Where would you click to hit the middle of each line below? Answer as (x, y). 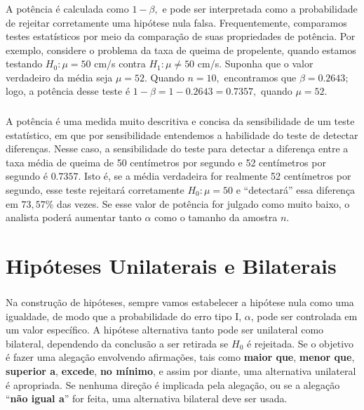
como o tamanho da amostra (216, 217)
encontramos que (260, 77)
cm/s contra (120, 64)
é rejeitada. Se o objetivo (300, 343)
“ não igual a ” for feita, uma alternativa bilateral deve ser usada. (147, 398)
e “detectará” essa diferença (296, 189)
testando (24, 64)
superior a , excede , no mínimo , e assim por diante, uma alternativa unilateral (181, 371)
